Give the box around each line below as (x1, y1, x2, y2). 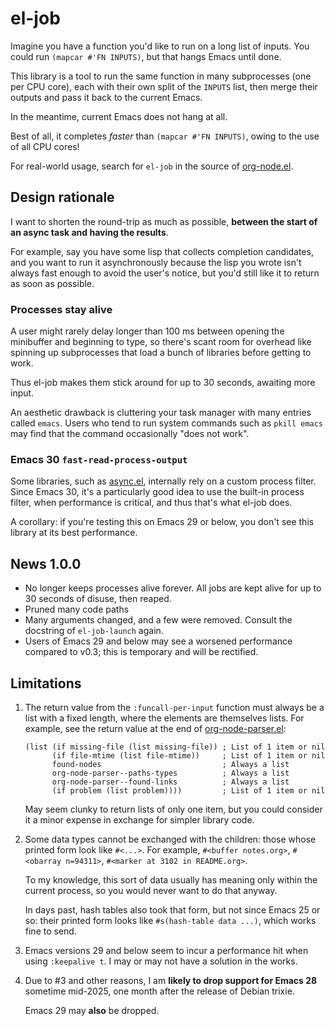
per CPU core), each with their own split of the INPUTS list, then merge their (10, 80, 318, 92)
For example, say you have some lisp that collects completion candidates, (10, 245, 314, 257)
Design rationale (10, 189, 115, 206)
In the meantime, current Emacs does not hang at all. (10, 110, 228, 122)
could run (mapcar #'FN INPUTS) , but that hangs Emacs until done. (10, 50, 282, 62)
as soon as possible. (10, 277, 95, 289)
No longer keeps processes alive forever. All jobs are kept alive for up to (24, 582, 322, 594)
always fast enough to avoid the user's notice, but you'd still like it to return (10, 267, 320, 279)
